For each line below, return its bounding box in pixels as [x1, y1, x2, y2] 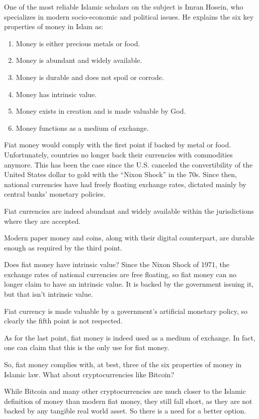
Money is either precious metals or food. [16, 38, 140, 48]
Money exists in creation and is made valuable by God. [16, 106, 186, 116]
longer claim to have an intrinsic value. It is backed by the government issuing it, [4, 279, 254, 289]
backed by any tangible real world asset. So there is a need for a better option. [4, 405, 246, 416]
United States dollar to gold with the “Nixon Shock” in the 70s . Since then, [4, 169, 237, 180]
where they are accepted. [4, 215, 81, 226]
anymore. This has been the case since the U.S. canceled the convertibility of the [4, 159, 253, 170]
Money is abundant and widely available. [16, 55, 142, 65]
